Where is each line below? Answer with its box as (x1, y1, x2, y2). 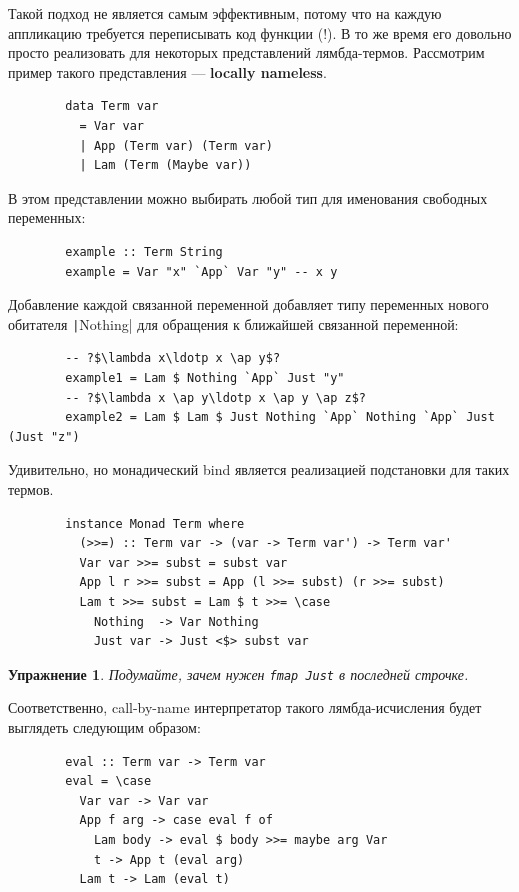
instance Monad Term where (65, 516, 245, 531)
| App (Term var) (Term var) (79, 138, 273, 153)
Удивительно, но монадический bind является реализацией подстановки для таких (8, 459, 510, 480)
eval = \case (65, 774, 152, 789)
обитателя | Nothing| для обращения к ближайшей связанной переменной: (8, 313, 459, 334)
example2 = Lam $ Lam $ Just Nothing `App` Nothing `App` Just (65, 410, 495, 425)
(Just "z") (8, 429, 80, 444)
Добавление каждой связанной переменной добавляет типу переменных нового (8, 294, 489, 315)
